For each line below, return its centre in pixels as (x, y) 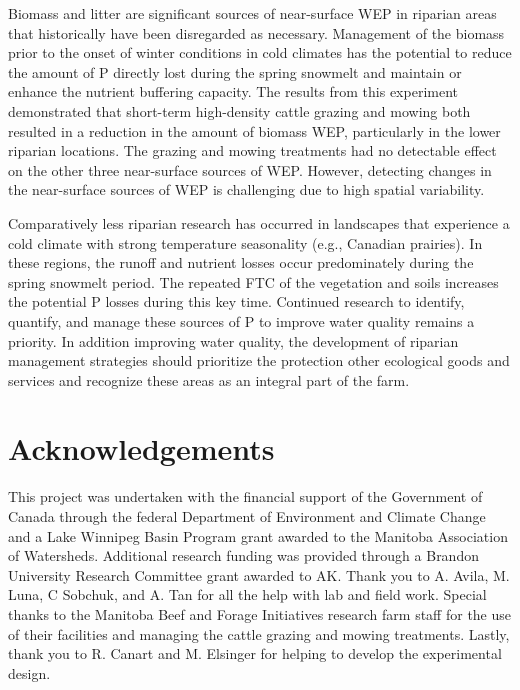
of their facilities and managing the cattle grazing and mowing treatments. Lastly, (259, 633)
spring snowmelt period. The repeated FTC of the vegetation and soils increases (253, 281)
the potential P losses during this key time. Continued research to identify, (236, 301)
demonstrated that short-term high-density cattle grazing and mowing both (239, 110)
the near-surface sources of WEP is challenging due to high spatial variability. (246, 189)
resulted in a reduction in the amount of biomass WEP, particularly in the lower (254, 130)
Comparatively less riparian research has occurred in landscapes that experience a (259, 222)
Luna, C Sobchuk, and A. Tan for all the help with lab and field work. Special (247, 594)
